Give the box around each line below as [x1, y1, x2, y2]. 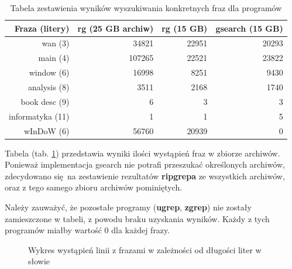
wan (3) [42, 37, 70, 49]
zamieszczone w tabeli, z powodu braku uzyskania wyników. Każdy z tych [5, 212, 270, 224]
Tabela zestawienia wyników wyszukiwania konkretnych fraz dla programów [10, 2, 282, 13]
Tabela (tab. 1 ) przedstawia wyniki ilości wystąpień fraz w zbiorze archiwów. [5, 147, 280, 159]
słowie [28, 255, 50, 267]
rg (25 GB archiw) [77, 22, 154, 34]
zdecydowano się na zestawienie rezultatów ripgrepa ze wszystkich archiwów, [5, 169, 285, 182]
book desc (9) [20, 95, 70, 107]
